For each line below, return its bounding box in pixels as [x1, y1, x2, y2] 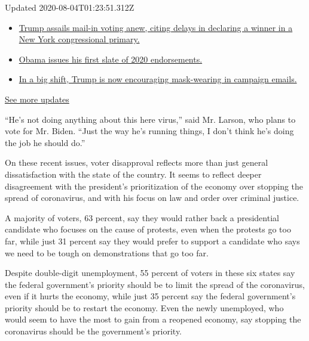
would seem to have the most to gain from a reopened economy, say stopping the [5, 313, 301, 325]
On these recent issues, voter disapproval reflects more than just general [5, 156, 268, 169]
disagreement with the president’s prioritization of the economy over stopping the [5, 179, 304, 192]
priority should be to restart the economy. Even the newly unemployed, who [5, 301, 284, 314]
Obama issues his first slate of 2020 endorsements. [19, 52, 203, 65]
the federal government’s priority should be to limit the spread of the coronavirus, [5, 278, 305, 290]
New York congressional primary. [19, 33, 140, 45]
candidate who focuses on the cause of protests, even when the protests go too [5, 223, 291, 235]
